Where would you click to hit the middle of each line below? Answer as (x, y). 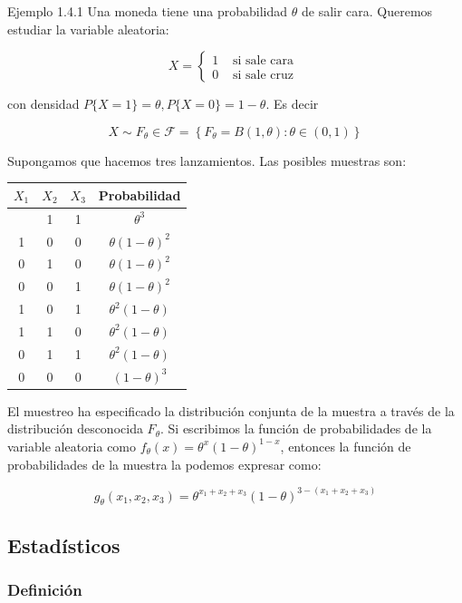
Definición (45, 590)
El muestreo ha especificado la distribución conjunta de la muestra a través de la (231, 410)
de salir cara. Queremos (367, 11)
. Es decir (292, 104)
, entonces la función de (346, 446)
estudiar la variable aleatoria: (88, 29)
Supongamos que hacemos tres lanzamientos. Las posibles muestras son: (207, 160)
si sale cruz (264, 75)
